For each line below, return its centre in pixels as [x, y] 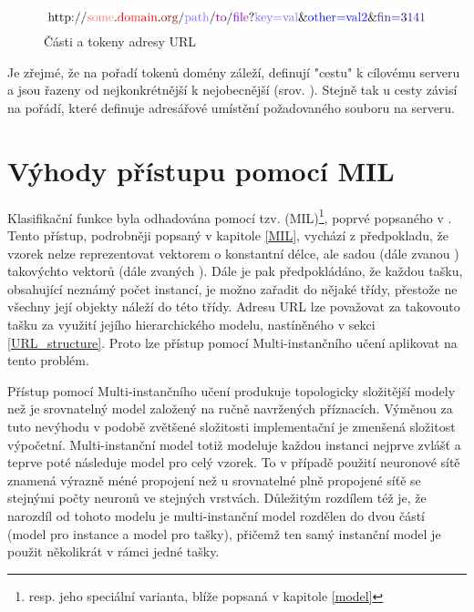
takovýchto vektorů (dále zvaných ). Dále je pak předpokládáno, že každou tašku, [235, 271]
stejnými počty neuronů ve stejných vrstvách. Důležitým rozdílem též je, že [217, 498]
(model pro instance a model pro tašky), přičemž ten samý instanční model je [224, 533]
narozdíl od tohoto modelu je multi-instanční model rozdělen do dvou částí [216, 515]
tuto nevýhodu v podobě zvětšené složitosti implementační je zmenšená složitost [232, 426]
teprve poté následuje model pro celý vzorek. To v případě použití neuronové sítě [234, 462]
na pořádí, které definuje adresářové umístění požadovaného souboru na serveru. [232, 108]
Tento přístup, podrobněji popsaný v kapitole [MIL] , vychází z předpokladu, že [228, 235]
